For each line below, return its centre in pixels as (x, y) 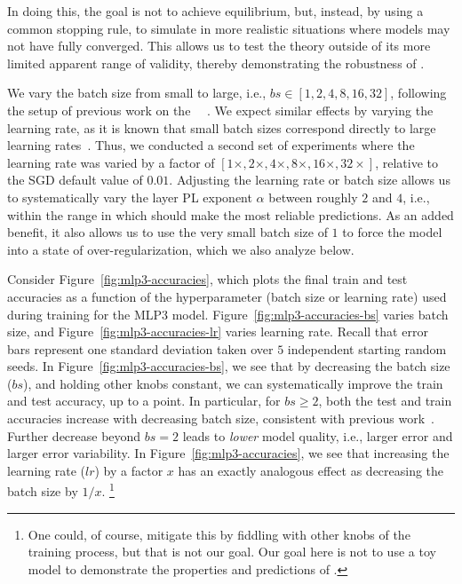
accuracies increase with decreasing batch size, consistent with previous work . (221, 418)
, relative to (406, 162)
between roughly (313, 197)
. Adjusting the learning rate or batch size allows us (310, 180)
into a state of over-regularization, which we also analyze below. (181, 249)
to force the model (392, 232)
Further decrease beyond (74, 435)
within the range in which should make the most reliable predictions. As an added (231, 214)
